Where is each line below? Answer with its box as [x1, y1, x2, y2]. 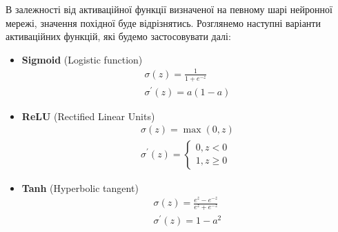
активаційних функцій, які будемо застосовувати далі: [6, 29, 231, 43]
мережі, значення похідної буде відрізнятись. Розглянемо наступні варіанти [6, 15, 321, 30]
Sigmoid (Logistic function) [21, 52, 143, 66]
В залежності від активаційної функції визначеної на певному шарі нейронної [6, 2, 332, 16]
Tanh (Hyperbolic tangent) [21, 180, 139, 195]
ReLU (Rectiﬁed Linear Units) [21, 108, 155, 123]
